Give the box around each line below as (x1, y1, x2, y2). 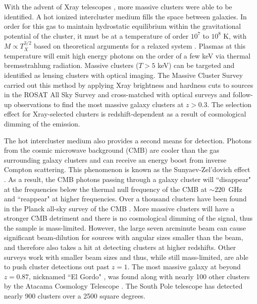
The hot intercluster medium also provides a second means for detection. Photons (4, 135, 252, 145)
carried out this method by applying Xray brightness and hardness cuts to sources (4, 79, 254, 90)
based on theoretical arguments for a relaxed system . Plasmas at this (34, 41, 246, 51)
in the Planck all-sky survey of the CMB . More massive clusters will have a (4, 203, 235, 213)
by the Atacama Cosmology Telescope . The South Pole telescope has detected (4, 281, 243, 291)
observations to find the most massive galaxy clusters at (14, 99, 184, 109)
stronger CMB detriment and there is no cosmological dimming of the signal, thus (4, 213, 253, 223)
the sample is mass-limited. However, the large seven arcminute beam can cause (4, 222, 246, 233)
